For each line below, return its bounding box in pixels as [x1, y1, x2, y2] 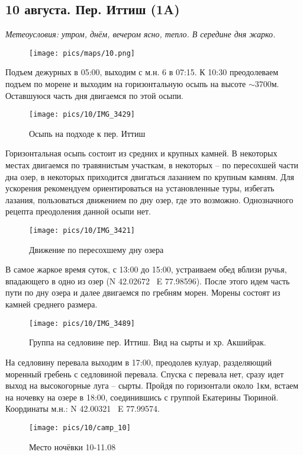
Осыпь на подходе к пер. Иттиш [29, 127, 146, 139]
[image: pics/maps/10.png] [29, 49, 135, 57]
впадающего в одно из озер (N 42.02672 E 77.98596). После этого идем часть [5, 274, 290, 287]
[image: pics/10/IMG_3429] [29, 110, 135, 119]
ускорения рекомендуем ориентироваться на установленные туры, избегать [5, 182, 275, 194]
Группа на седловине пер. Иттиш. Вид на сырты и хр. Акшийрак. [29, 336, 266, 348]
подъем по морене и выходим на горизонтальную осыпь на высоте [5, 78, 246, 90]
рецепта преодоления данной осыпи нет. [5, 205, 151, 217]
